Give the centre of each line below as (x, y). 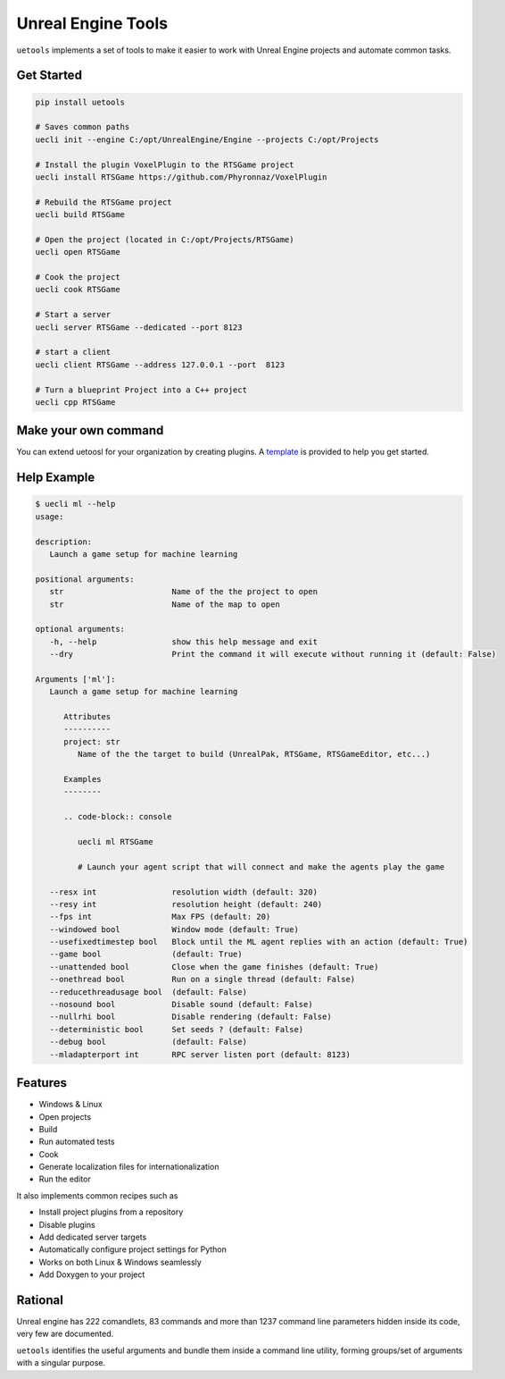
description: (64, 542)
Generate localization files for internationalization (129, 1167)
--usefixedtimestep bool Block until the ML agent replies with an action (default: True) (259, 942)
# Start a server (73, 315)
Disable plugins (67, 1224)
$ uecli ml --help (75, 504)
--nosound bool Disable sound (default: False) (181, 1005)
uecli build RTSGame (80, 215)
